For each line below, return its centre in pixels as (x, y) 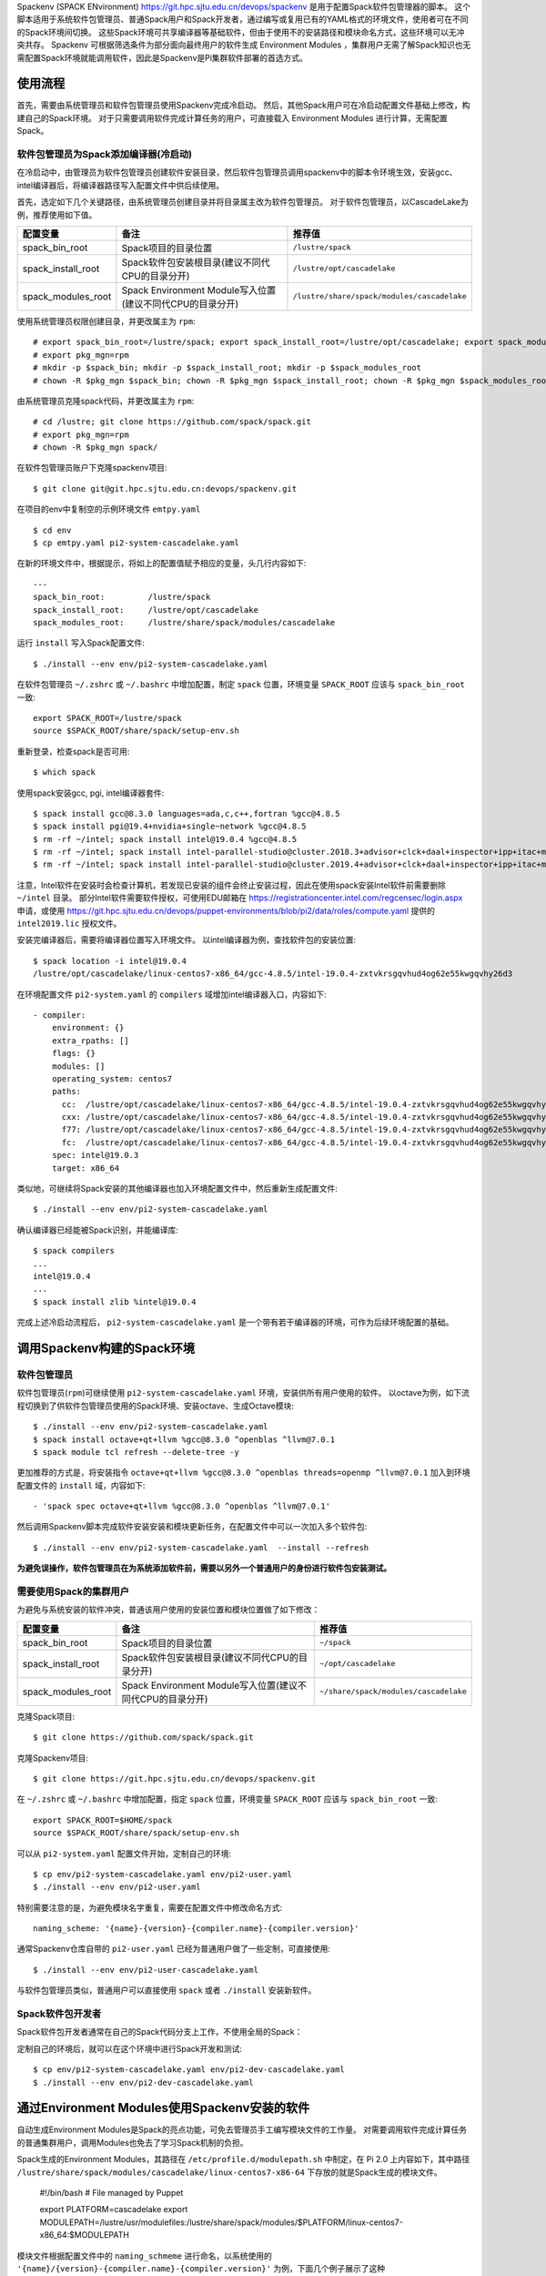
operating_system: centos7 (112, 1078)
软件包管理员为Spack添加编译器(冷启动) (105, 155)
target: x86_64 (86, 1168)
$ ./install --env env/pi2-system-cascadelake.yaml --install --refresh (201, 1547)
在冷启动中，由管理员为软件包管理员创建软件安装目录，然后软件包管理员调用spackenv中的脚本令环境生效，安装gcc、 (238, 172)
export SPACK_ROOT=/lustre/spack (107, 718)
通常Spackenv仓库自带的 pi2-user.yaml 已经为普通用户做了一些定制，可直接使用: (174, 1949)
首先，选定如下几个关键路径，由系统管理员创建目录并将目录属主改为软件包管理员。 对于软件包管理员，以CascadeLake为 (243, 202)
